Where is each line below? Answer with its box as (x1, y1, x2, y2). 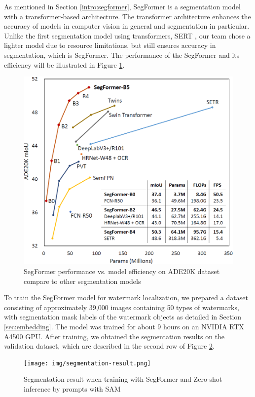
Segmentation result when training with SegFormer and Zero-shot (24, 374, 222, 384)
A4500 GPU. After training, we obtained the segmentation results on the (4, 331, 225, 341)
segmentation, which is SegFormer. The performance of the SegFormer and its (4, 49, 240, 60)
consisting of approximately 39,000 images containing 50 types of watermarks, (4, 302, 239, 312)
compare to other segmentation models (24, 276, 141, 286)
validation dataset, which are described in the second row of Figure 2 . (4, 341, 215, 351)
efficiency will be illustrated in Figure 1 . (4, 59, 125, 70)
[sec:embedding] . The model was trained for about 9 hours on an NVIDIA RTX (4, 321, 244, 332)
